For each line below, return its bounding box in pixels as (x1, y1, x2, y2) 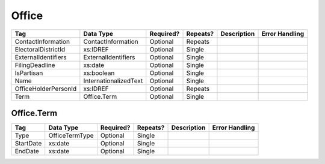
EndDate (14, 147, 39, 156)
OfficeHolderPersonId (14, 84, 77, 93)
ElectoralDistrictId (14, 45, 66, 53)
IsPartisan (14, 69, 43, 77)
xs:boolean (83, 69, 115, 77)
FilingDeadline (14, 60, 55, 69)
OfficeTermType (48, 132, 94, 140)
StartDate (14, 139, 42, 148)
